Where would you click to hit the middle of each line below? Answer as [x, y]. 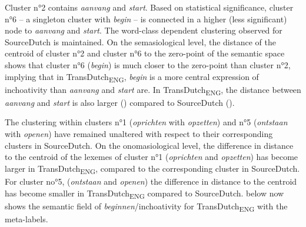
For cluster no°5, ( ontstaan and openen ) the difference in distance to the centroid [151, 181]
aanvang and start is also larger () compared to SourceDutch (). [120, 102]
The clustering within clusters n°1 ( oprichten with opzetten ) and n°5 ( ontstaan [146, 122]
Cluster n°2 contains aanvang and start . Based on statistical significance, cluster [149, 7]
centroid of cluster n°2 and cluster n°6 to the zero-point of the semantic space [145, 53]
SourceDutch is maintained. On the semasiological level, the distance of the [140, 41]
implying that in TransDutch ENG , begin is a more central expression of [132, 77]
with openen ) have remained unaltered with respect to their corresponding [139, 133]
